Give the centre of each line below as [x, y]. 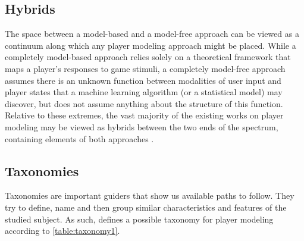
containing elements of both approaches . [79, 138]
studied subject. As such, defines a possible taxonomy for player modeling [139, 219]
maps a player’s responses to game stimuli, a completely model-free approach [145, 68]
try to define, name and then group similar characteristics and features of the [146, 207]
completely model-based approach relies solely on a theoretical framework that [148, 57]
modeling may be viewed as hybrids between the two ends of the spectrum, [142, 126]
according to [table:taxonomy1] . [62, 231]
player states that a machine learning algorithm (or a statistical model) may [144, 92]
